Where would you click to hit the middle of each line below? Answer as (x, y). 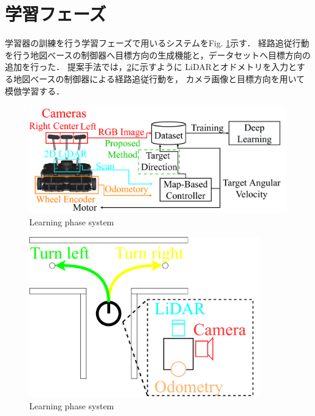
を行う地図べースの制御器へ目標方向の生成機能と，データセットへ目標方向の (158, 55)
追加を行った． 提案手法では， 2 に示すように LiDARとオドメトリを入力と (151, 67)
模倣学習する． (35, 90)
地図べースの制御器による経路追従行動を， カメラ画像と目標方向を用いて (159, 78)
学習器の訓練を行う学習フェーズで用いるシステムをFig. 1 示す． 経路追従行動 (157, 43)
